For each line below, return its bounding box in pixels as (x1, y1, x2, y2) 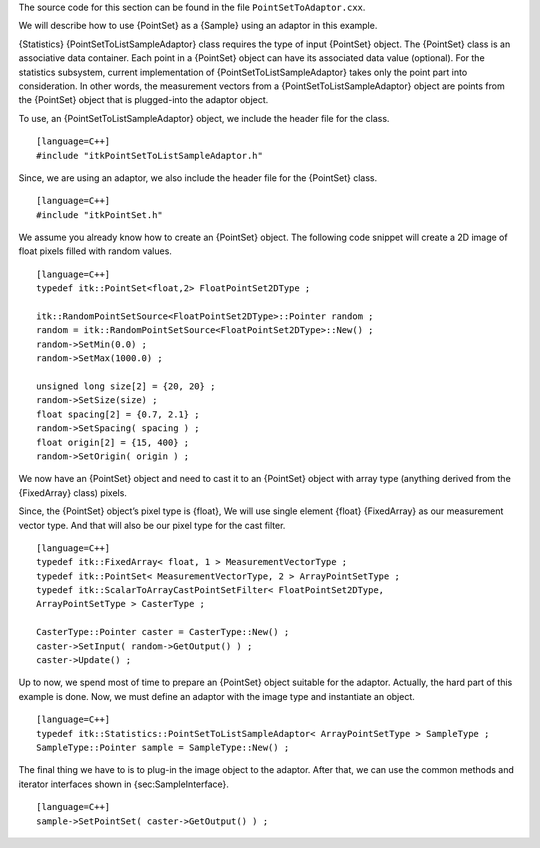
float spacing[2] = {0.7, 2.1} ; (36, 408, 200, 420)
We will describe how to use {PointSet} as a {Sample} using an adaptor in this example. (18, 20, 378, 32)
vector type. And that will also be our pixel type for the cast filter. (18, 519, 286, 531)
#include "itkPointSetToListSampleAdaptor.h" (36, 150, 264, 161)
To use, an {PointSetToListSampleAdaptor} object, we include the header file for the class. (18, 112, 390, 124)
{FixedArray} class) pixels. (18, 486, 127, 499)
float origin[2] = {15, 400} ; (36, 436, 190, 448)
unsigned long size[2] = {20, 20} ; (36, 380, 216, 392)
